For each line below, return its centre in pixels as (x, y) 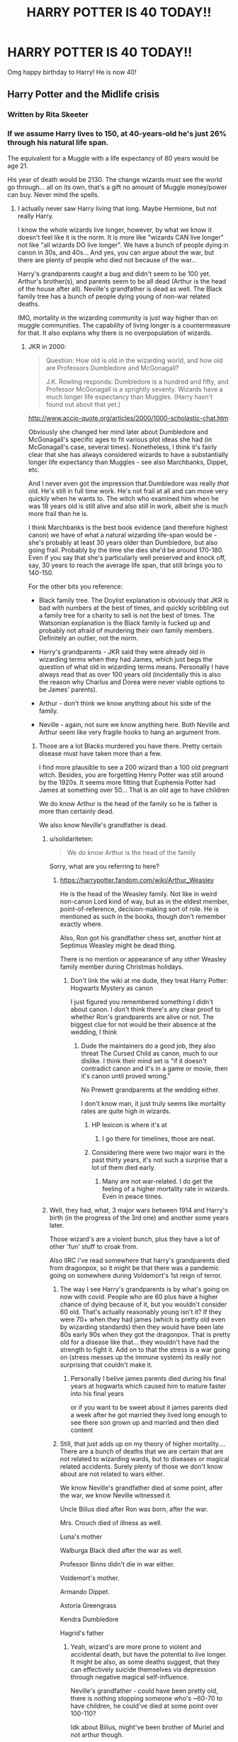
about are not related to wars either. (112, 1474)
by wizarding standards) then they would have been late (142, 1327)
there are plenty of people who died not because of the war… (107, 259)
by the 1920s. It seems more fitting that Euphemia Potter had (127, 782)
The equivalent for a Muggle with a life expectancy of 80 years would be (113, 158)
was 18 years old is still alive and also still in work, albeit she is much (128, 506)
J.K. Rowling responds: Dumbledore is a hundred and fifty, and (137, 382)
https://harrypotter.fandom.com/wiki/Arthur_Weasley (137, 880)
